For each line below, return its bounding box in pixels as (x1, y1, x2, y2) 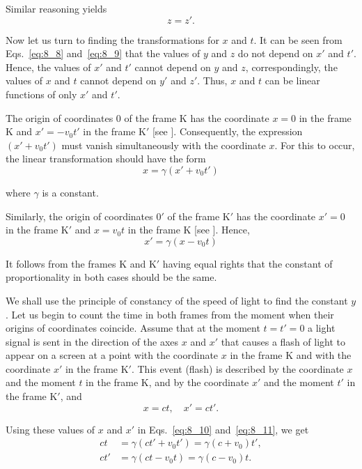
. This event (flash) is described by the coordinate (131, 361, 344, 376)
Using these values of (6, 422, 95, 436)
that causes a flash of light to (221, 334, 346, 348)
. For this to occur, (274, 137, 355, 152)
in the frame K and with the (230, 348, 352, 362)
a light (308, 321, 336, 335)
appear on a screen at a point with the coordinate (6, 348, 219, 362)
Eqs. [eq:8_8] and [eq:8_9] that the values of (6, 46, 200, 61)
